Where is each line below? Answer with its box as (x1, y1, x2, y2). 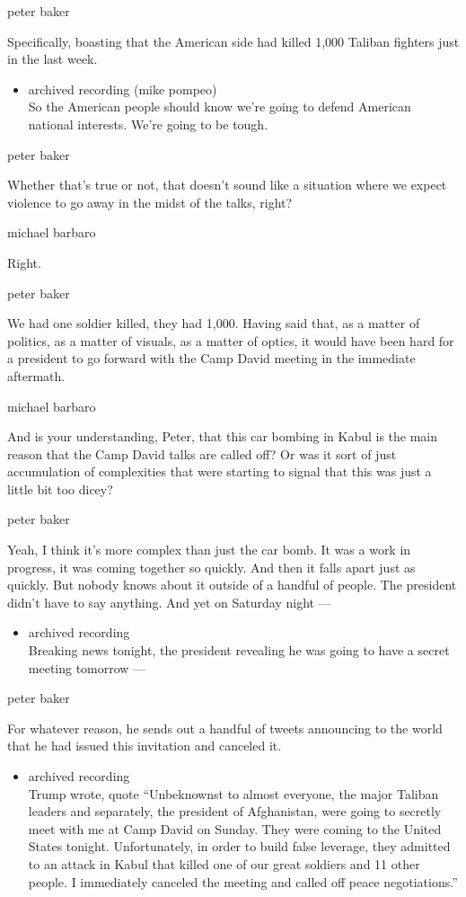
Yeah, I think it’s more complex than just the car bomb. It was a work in (7, 540, 411, 559)
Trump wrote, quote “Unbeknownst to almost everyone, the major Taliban (28, 784, 439, 803)
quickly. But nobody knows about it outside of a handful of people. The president (7, 575, 457, 594)
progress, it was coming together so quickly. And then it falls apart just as (7, 557, 416, 576)
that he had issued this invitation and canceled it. (7, 736, 282, 755)
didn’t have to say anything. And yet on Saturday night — (7, 592, 331, 611)
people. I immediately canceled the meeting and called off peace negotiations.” (28, 872, 458, 891)
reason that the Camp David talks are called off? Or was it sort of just (7, 444, 397, 463)
